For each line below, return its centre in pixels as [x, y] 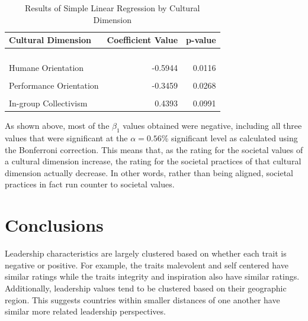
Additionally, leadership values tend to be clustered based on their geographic [146, 288]
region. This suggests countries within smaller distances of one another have [142, 299]
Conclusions [54, 225]
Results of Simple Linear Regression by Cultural [113, 8]
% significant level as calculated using [230, 138]
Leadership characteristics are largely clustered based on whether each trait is [146, 253]
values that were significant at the [66, 138]
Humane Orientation [46, 68]
